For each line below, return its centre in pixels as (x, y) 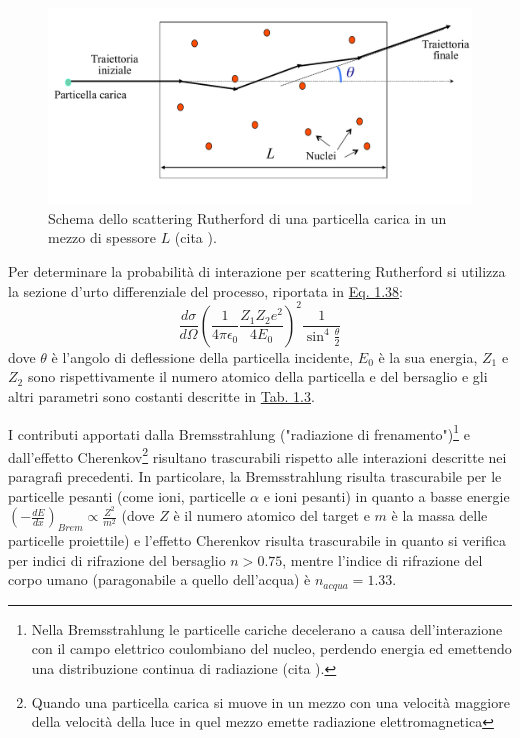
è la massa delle (439, 515)
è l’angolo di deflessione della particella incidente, (202, 356)
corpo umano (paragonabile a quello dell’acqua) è (159, 579)
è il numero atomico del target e (271, 515)
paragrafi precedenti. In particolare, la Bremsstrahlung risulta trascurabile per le (255, 476)
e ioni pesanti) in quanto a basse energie (386, 495)
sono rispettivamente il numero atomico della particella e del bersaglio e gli (257, 376)
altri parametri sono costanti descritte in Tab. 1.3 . (161, 395)
